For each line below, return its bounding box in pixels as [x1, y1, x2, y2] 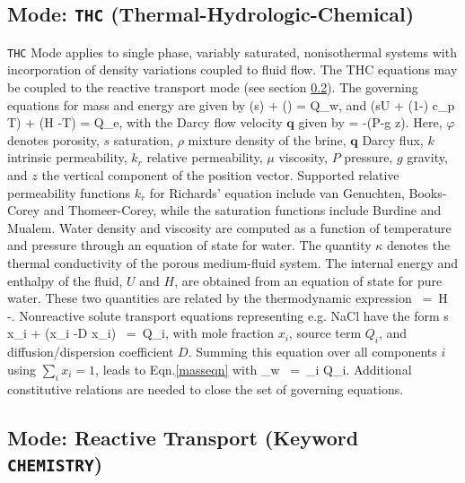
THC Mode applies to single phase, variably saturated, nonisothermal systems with [7, 42, 457, 61]
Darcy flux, [362, 130, 424, 149]
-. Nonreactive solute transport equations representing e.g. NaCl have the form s [7, 306, 449, 324]
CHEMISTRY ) [7, 449, 103, 477]
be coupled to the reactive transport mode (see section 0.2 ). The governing [7, 78, 418, 97]
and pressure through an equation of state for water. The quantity [7, 236, 372, 254]
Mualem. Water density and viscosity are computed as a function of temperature [7, 218, 452, 237]
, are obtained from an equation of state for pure [174, 271, 443, 289]
